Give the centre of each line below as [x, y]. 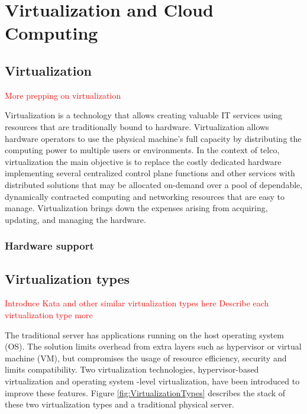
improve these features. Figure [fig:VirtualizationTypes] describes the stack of [145, 392]
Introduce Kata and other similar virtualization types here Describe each [137, 303]
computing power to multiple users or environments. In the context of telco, [142, 150]
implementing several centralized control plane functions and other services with [150, 173]
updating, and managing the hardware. [75, 219]
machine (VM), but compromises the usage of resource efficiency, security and [146, 358]
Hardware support [49, 246]
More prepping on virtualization [63, 95]
